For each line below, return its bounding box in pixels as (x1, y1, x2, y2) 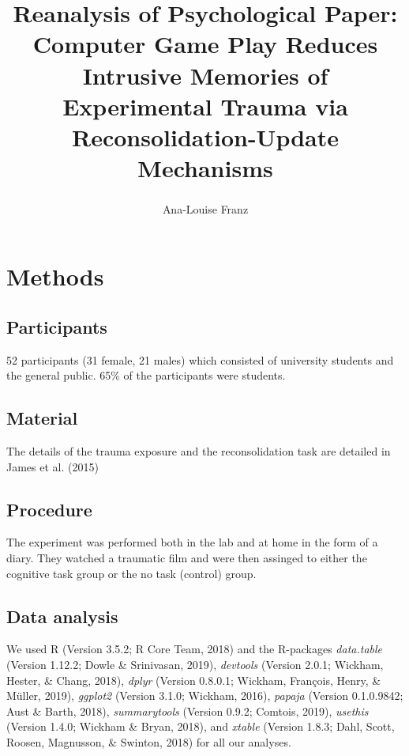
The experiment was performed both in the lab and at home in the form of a (6, 534, 378, 550)
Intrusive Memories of (82, 59, 328, 91)
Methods (6, 260, 104, 293)
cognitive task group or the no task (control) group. (6, 565, 257, 581)
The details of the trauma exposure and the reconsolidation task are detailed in (6, 443, 391, 459)
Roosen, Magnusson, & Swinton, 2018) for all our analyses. (6, 734, 291, 750)
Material (6, 406, 78, 430)
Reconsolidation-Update (72, 120, 339, 153)
